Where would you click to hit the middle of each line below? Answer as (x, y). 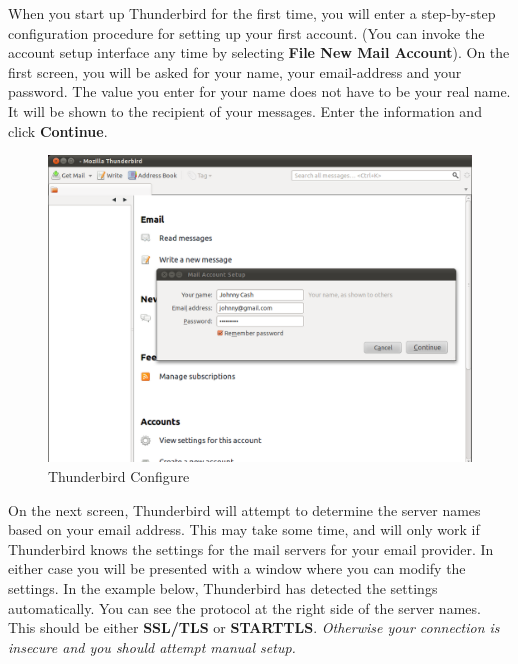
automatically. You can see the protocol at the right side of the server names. (244, 607)
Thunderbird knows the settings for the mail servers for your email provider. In (251, 548)
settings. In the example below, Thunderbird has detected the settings (223, 587)
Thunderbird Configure (119, 475)
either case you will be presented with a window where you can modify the (237, 568)
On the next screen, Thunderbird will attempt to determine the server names (244, 509)
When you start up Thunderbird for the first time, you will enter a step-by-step (252, 13)
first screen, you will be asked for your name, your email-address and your (235, 71)
